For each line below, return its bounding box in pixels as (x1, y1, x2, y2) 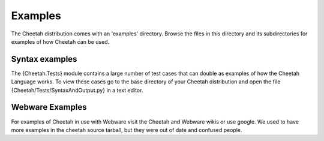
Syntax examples (11, 54, 77, 64)
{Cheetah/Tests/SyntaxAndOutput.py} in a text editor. (11, 86, 143, 94)
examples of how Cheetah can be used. (11, 38, 110, 45)
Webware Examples (11, 102, 87, 112)
